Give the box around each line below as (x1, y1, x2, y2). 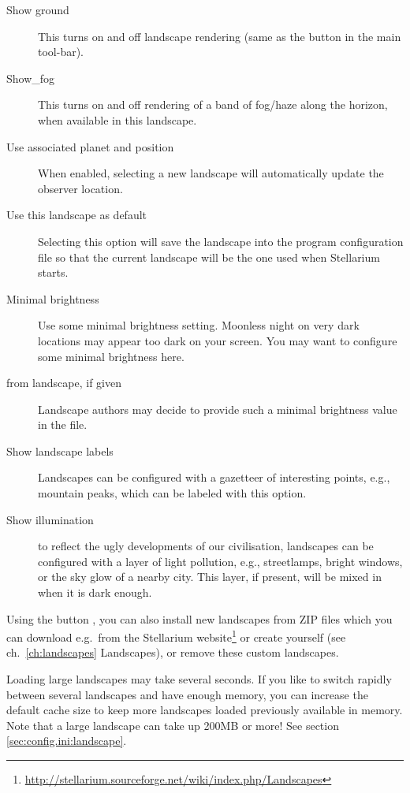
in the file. (38, 416, 88, 433)
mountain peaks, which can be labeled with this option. (38, 485, 307, 501)
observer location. (38, 180, 123, 196)
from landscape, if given (6, 374, 121, 391)
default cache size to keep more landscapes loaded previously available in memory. (6, 702, 403, 718)
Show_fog (6, 69, 55, 86)
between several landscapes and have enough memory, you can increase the (6, 686, 368, 702)
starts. (38, 264, 69, 281)
